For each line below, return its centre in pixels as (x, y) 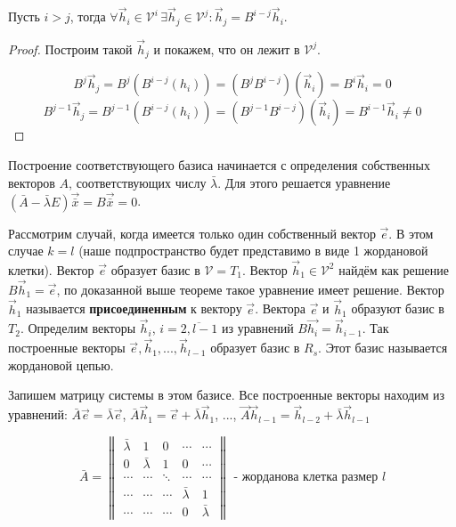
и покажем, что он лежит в (227, 49)
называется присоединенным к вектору (134, 308)
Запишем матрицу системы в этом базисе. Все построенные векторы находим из (227, 395)
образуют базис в (398, 308)
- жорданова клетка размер (306, 478)
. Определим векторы (78, 328)
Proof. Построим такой (70, 49)
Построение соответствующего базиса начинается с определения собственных (220, 164)
